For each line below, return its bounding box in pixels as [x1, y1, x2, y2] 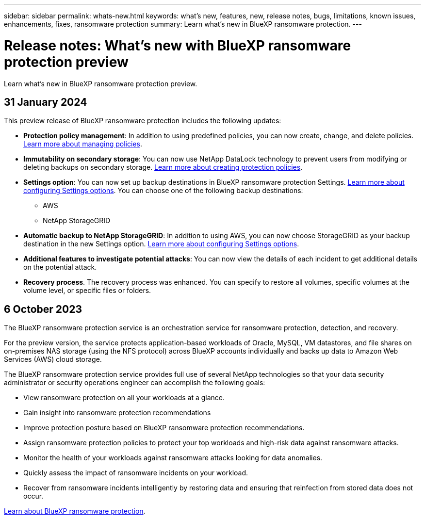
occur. [23, 492, 44, 501]
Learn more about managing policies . [23, 140, 142, 148]
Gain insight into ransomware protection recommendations [23, 408, 211, 417]
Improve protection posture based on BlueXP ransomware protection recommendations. [23, 423, 305, 432]
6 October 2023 [4, 303, 82, 315]
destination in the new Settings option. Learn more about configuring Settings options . [23, 240, 299, 248]
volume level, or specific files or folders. [23, 286, 151, 295]
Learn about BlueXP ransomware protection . [4, 507, 146, 516]
